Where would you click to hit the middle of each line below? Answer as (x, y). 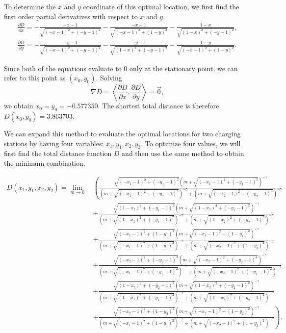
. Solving (109, 78)
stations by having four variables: (54, 143)
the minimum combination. (45, 163)
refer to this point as (35, 78)
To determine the (30, 6)
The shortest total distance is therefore (161, 106)
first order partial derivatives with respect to (71, 16)
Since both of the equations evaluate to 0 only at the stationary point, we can (121, 68)
